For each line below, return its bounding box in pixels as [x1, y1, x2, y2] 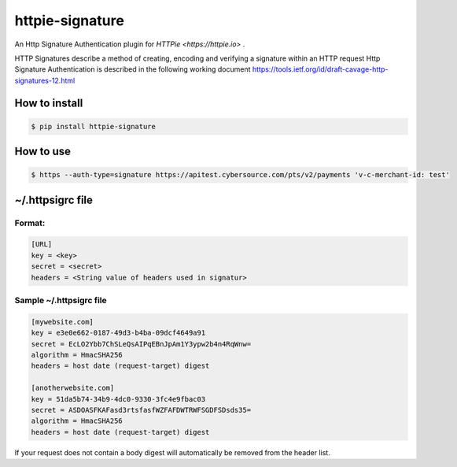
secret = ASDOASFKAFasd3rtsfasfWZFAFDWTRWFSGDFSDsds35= [31, 406, 252, 414]
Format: [14, 217, 46, 228]
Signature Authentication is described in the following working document [14, 65, 251, 74]
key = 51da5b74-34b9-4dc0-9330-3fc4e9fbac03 [31, 395, 206, 403]
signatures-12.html [14, 76, 76, 85]
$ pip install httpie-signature [31, 122, 157, 131]
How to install [14, 96, 83, 109]
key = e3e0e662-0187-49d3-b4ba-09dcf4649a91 [31, 328, 206, 338]
